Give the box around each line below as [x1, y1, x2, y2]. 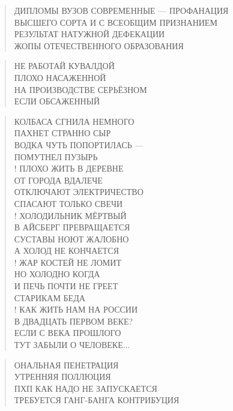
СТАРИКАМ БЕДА [14, 291, 85, 304]
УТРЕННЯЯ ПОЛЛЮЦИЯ [14, 370, 111, 383]
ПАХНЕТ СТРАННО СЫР [14, 127, 111, 139]
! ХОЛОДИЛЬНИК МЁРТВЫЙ [14, 209, 127, 221]
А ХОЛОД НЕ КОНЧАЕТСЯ [14, 244, 120, 257]
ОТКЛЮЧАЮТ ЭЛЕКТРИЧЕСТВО [14, 185, 144, 198]
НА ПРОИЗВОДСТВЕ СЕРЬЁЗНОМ [14, 83, 147, 95]
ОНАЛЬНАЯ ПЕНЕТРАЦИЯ [14, 358, 119, 371]
